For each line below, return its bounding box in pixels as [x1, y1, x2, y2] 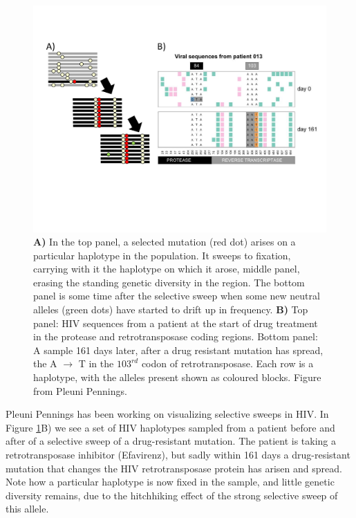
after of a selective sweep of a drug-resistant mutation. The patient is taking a [6, 434, 337, 448]
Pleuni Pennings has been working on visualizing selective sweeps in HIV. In [6, 407, 329, 421]
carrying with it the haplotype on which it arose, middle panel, [33, 261, 300, 276]
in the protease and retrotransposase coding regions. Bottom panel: [33, 329, 318, 344]
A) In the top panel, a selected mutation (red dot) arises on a [33, 234, 296, 249]
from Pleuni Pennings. [33, 383, 127, 398]
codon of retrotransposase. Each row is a [141, 356, 314, 371]
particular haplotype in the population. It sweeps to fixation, [33, 248, 291, 262]
